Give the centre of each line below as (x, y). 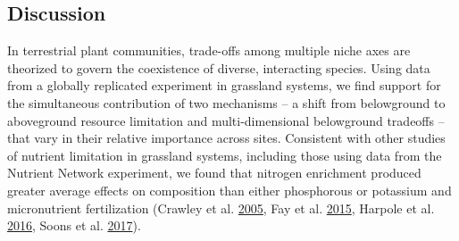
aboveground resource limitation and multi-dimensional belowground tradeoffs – (226, 120)
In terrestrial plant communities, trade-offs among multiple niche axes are (209, 50)
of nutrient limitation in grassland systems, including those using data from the (225, 155)
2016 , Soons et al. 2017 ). (74, 225)
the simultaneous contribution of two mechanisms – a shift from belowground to (226, 102)
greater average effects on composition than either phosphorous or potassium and (229, 190)
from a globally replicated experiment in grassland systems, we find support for (224, 85)
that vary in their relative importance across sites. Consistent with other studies (226, 138)
